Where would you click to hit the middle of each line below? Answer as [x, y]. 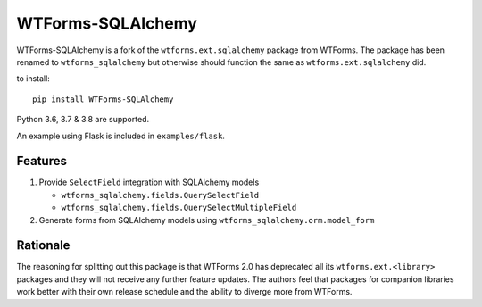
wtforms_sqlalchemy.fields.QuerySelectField [160, 195]
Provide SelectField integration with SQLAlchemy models [149, 182]
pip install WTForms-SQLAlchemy [103, 99]
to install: [33, 79]
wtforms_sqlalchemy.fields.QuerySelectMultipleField [179, 208]
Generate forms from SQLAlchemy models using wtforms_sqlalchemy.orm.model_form [207, 220]
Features [42, 161]
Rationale [43, 245]
